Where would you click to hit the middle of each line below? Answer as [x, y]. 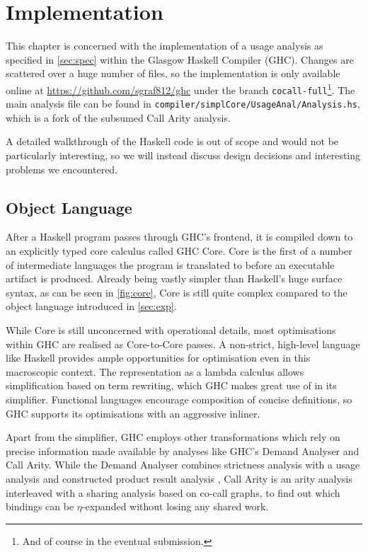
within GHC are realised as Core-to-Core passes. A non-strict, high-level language [183, 344]
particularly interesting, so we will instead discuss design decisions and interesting [183, 155]
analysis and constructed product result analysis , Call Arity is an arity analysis [179, 478]
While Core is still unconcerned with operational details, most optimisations [171, 330]
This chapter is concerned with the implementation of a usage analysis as [165, 46]
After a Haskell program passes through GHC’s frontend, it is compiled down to [179, 237]
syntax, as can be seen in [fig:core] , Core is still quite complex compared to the [177, 292]
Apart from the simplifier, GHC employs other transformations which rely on [173, 437]
